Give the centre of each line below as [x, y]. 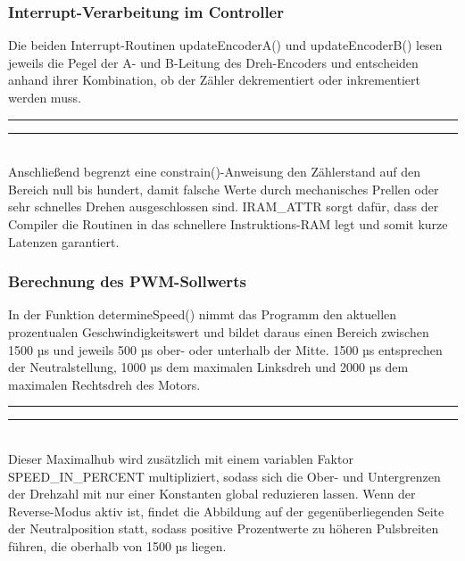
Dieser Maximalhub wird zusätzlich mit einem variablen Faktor [181, 458]
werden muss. [45, 97]
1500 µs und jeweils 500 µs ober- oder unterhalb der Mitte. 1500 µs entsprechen [225, 349]
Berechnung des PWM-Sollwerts [127, 281]
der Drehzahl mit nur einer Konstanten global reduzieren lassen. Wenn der [212, 494]
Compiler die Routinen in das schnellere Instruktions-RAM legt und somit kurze [228, 223]
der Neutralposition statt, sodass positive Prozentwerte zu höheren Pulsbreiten [224, 528]
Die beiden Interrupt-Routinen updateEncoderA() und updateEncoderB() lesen [225, 45]
